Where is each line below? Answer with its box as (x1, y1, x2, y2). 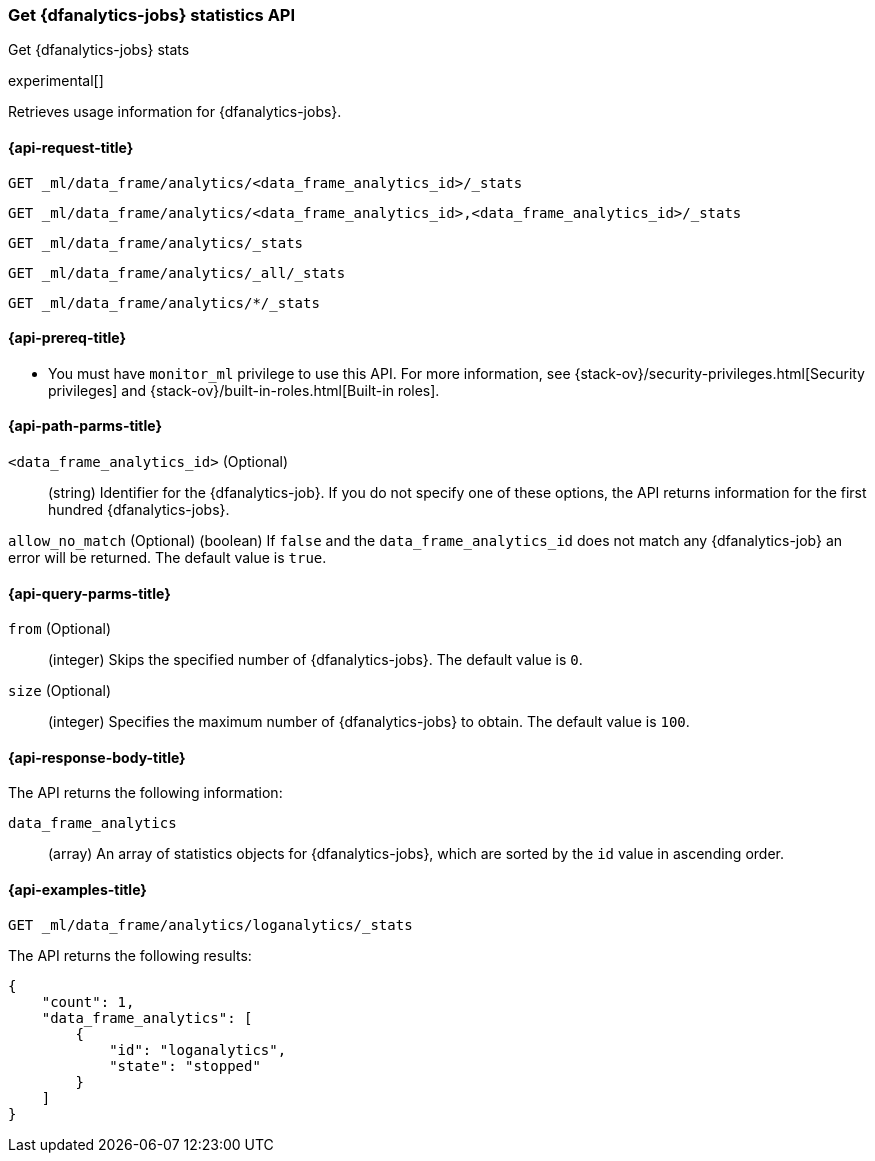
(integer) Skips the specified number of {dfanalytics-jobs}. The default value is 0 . (48, 651, 583, 669)
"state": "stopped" (109, 1057, 261, 1074)
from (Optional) (8, 620, 112, 638)
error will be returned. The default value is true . (8, 549, 327, 567)
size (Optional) (8, 682, 112, 700)
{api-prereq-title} (8, 329, 127, 347)
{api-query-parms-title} (8, 584, 171, 602)
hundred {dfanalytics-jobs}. (48, 501, 230, 519)
